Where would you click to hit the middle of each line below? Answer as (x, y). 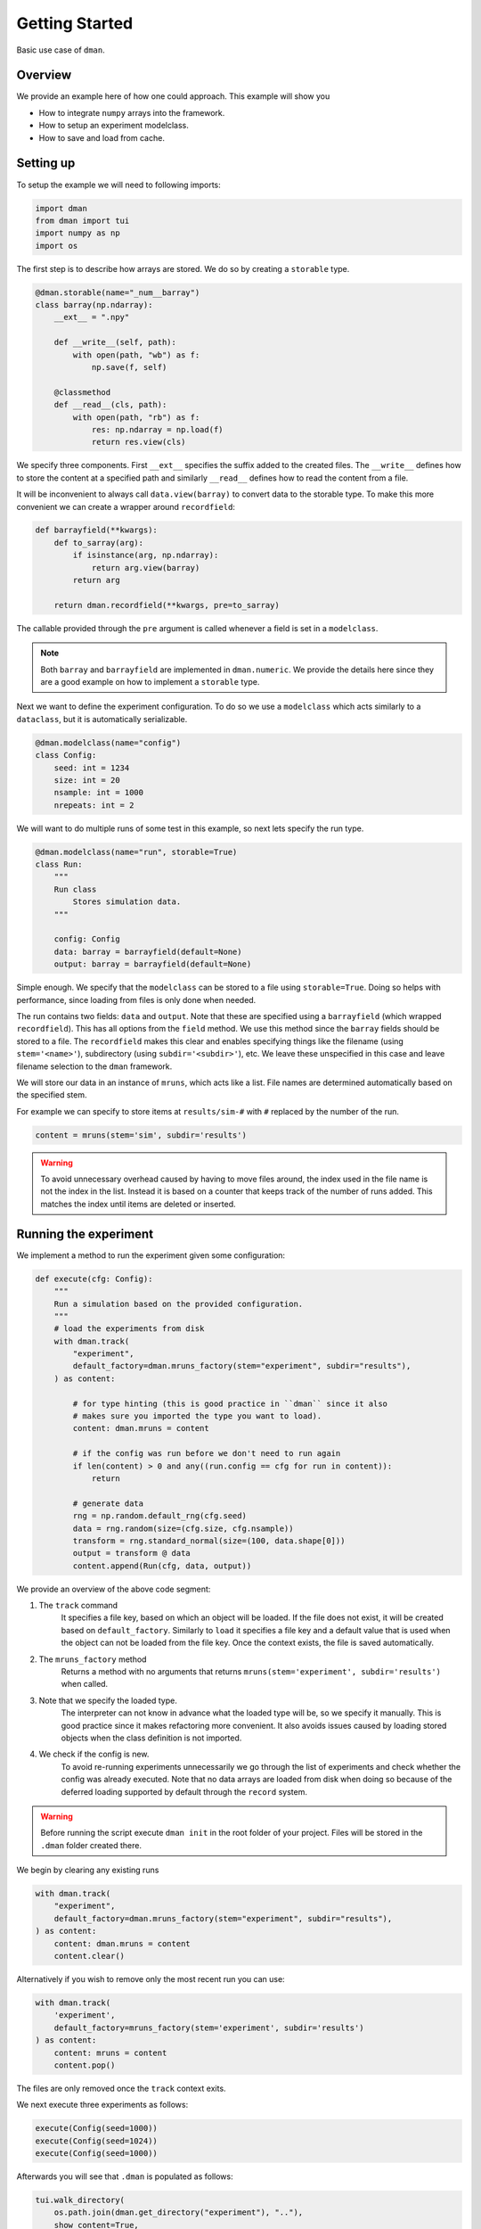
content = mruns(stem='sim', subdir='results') (141, 1135)
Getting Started (75, 23)
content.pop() (85, 2065)
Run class (75, 889)
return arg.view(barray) (146, 568)
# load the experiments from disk (129, 1329)
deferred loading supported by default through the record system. (184, 1791)
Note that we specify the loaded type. (108, 1700)
